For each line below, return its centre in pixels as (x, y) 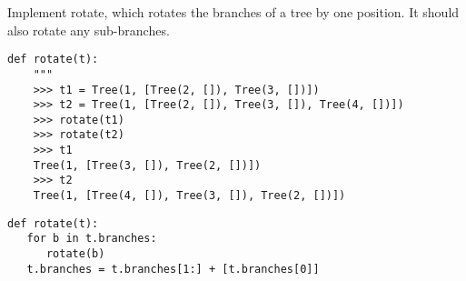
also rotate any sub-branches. (89, 30)
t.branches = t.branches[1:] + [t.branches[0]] (173, 269)
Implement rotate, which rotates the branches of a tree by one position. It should (233, 12)
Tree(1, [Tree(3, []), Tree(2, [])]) (147, 165)
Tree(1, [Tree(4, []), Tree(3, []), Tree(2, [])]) (189, 196)
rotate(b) (75, 254)
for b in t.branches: (92, 239)
